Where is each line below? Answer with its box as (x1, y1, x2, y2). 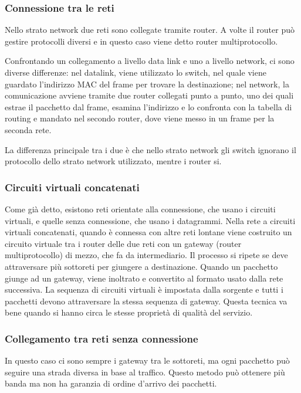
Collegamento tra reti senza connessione (5, 331, 198, 345)
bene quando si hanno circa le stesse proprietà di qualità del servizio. (5, 306, 253, 319)
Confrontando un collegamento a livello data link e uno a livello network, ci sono (5, 55, 295, 67)
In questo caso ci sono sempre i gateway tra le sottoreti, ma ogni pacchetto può (5, 354, 290, 367)
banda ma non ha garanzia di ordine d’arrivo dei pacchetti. (5, 377, 217, 389)
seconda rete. (5, 123, 52, 135)
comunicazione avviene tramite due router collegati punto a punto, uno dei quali (5, 89, 294, 101)
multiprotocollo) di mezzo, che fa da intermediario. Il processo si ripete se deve (5, 249, 288, 261)
